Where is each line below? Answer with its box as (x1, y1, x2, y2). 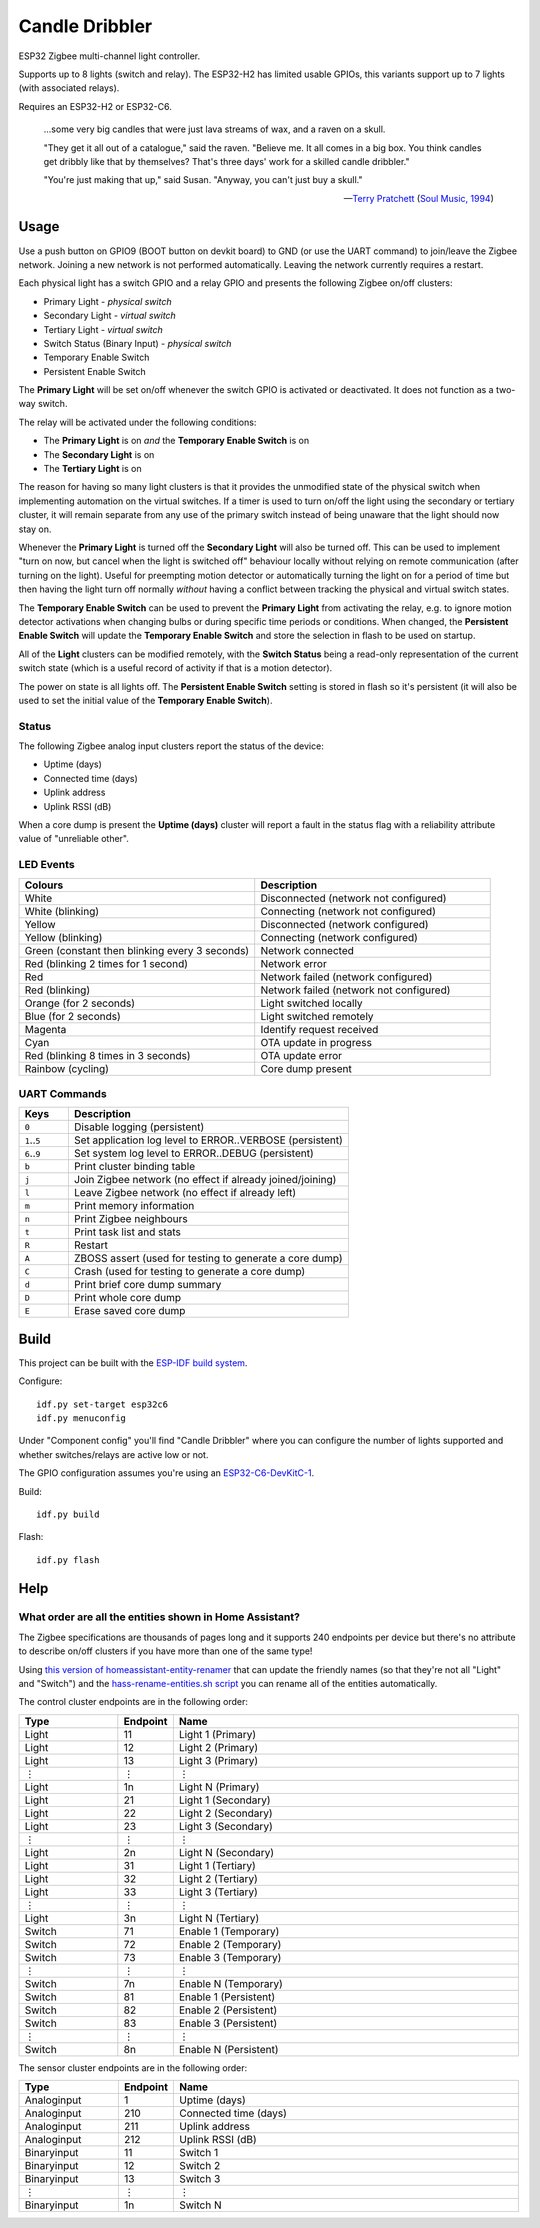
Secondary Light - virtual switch (43, 310, 177, 322)
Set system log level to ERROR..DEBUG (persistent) (73, 1146, 314, 1160)
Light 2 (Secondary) (178, 1806, 274, 1820)
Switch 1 (178, 2146, 219, 2160)
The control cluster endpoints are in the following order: (18, 1696, 249, 1708)
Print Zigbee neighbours (73, 1212, 189, 1226)
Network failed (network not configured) (260, 983, 451, 997)
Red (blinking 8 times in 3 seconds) (24, 1048, 191, 1062)
